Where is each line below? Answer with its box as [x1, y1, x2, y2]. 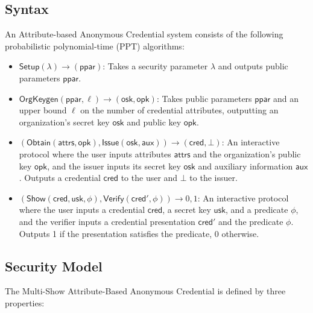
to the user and [121, 171, 178, 184]
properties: [5, 296, 45, 309]
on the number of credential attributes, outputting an [80, 104, 279, 116]
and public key [127, 115, 182, 128]
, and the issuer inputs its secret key [47, 159, 181, 172]
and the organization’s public [193, 147, 301, 160]
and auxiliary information [198, 159, 293, 172]
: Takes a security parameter [103, 60, 208, 72]
